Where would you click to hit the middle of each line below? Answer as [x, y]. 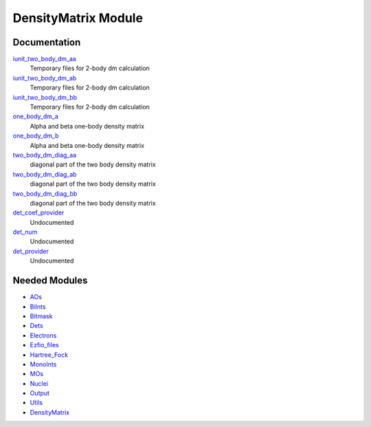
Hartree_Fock [49, 355]
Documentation [47, 42]
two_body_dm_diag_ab [45, 174]
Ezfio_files [45, 345]
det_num [25, 232]
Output [40, 393]
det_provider [31, 251]
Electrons [43, 335]
